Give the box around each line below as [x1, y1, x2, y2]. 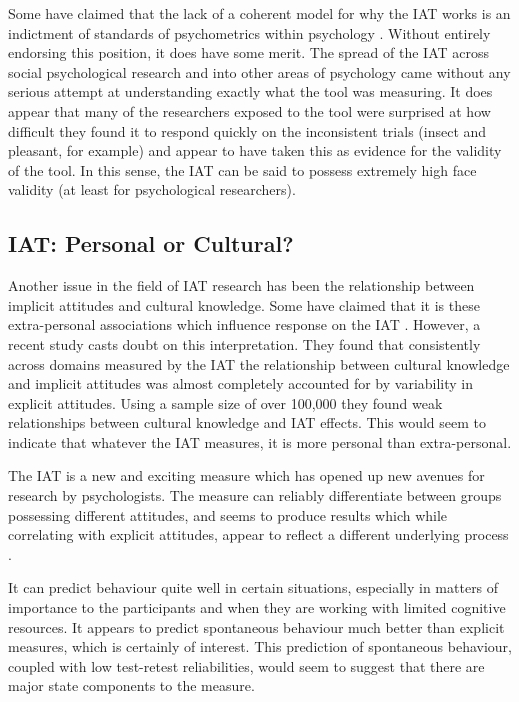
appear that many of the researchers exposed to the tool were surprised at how [8, 100, 491, 121]
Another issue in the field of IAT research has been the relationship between [8, 275, 475, 296]
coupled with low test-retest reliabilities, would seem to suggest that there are [8, 655, 485, 676]
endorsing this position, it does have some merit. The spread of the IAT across [8, 42, 490, 63]
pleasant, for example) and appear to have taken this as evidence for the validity [8, 140, 502, 161]
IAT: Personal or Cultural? [8, 228, 294, 259]
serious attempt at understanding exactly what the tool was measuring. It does [8, 81, 493, 102]
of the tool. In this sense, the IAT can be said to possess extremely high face [8, 159, 477, 180]
